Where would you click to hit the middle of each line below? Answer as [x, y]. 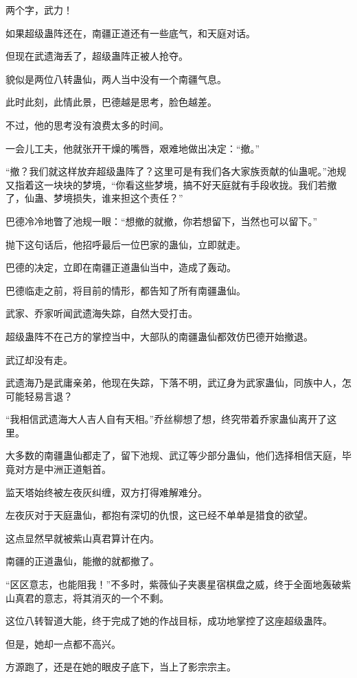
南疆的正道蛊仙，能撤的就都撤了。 [82, 561]
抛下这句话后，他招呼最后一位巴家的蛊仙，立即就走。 [126, 244]
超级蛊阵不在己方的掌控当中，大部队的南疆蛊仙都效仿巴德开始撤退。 [159, 336]
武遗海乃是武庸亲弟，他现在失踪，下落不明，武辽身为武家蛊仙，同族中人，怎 [178, 383]
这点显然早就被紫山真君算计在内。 [82, 538]
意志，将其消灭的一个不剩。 [106, 597]
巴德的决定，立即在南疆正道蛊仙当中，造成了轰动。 [121, 267]
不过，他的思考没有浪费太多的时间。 [87, 125]
